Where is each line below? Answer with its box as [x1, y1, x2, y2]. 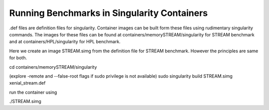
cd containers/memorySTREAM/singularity [9, 64, 97, 70]
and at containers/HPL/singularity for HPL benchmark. [9, 39, 121, 45]
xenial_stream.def [9, 80, 46, 86]
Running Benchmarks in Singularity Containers [9, 7, 208, 18]
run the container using [9, 89, 57, 95]
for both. [9, 55, 27, 61]
